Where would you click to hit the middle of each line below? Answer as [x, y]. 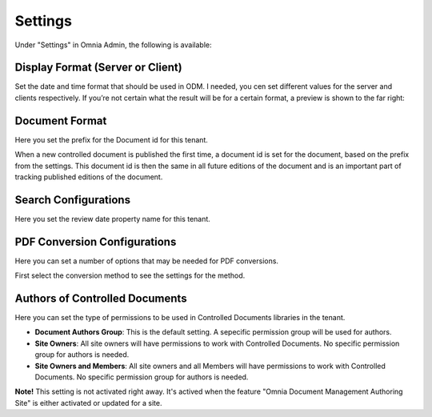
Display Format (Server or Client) [99, 68]
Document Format [61, 120]
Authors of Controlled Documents [101, 298]
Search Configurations [73, 200]
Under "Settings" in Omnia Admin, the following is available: [113, 45]
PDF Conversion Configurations [96, 241]
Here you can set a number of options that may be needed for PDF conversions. [147, 261]
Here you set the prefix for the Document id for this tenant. [111, 139]
